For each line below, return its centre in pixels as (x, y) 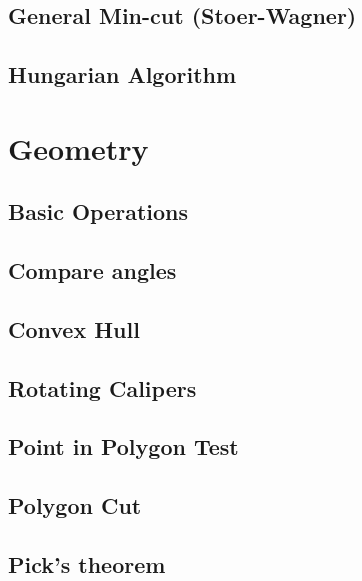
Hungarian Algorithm (122, 74)
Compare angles (92, 270)
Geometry (78, 147)
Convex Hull (74, 328)
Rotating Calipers (102, 387)
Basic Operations (98, 211)
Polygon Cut (75, 505)
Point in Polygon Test (123, 446)
